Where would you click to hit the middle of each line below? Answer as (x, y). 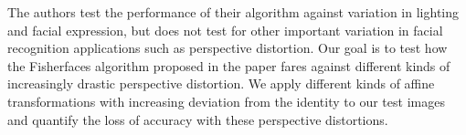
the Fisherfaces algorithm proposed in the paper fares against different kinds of (229, 65)
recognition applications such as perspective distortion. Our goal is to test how (228, 48)
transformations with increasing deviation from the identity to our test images (226, 101)
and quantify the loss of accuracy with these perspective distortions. (198, 119)
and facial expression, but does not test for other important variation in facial (225, 30)
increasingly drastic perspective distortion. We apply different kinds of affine (221, 83)
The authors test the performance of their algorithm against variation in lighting (233, 12)
